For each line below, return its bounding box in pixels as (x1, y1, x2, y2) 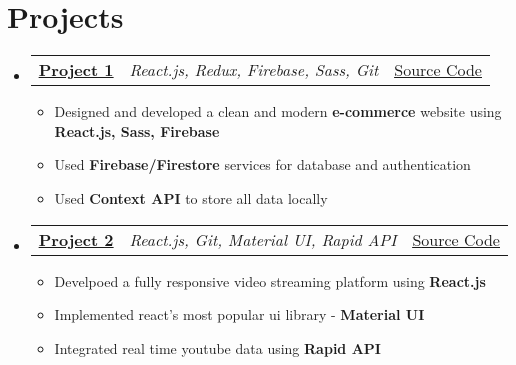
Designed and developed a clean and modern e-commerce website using (54, 101, 502, 122)
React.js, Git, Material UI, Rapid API (129, 227, 397, 251)
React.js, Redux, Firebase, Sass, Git (129, 58, 379, 82)
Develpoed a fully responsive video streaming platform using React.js (54, 270, 486, 291)
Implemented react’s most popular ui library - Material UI (54, 304, 425, 325)
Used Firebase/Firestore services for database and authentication (54, 154, 471, 175)
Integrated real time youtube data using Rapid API (54, 337, 381, 358)
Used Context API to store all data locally (54, 187, 328, 208)
